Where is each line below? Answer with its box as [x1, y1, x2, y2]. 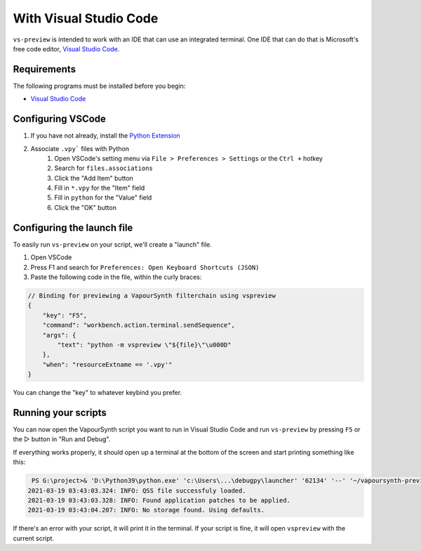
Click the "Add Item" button [54, 174, 133, 182]
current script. [13, 534, 55, 543]
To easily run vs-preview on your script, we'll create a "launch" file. [13, 240, 212, 249]
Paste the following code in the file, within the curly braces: [30, 273, 202, 281]
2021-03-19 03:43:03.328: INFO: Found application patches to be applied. [27, 496, 291, 504]
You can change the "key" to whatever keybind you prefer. [13, 389, 182, 397]
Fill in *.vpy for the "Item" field [54, 183, 145, 193]
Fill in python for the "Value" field [54, 193, 152, 202]
